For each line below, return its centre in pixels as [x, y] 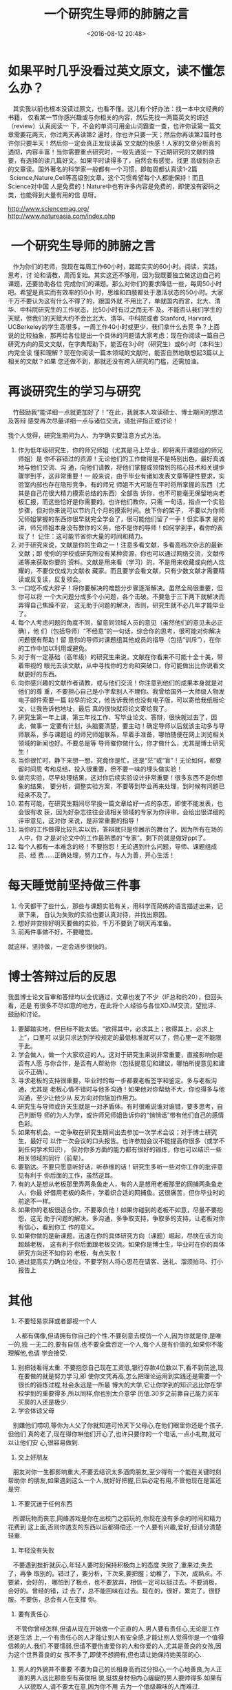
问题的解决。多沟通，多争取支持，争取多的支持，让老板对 [137, 1218]
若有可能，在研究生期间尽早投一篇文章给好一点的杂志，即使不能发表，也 [120, 803]
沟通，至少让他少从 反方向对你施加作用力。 [79, 1098]
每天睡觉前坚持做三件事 [74, 885]
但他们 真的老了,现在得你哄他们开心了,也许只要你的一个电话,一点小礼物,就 [112, 1434]
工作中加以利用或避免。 [57, 648]
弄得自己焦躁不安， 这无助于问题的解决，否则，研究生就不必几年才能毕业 [121, 605]
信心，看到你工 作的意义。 [61, 1227]
